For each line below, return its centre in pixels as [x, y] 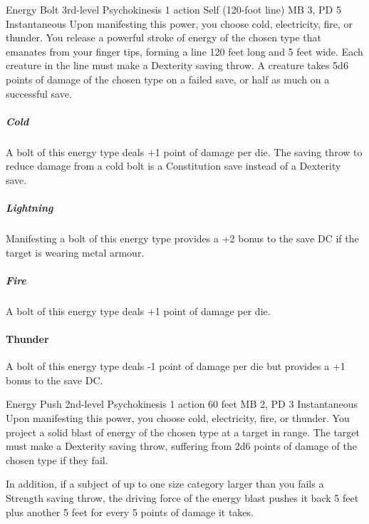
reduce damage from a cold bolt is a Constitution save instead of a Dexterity [173, 166]
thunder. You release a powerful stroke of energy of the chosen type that [163, 37]
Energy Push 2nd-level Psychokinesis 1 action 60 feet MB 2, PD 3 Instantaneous [182, 404]
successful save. [39, 93]
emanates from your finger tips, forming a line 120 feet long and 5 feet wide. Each [184, 51]
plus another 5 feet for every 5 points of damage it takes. [130, 512]
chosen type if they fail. [57, 459]
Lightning [30, 208]
